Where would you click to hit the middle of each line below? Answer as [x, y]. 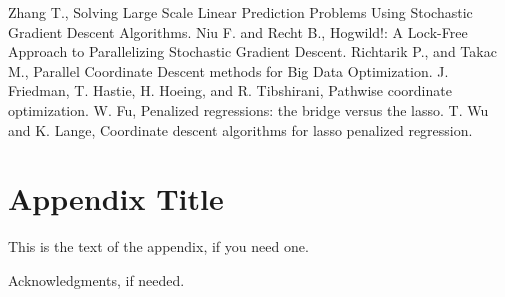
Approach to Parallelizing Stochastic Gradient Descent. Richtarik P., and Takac [252, 51]
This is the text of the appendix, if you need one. [158, 246]
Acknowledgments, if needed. [96, 279]
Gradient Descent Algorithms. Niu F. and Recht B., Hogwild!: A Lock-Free [238, 31]
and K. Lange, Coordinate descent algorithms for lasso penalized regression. [240, 129]
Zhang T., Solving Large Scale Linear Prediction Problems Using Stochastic [240, 12]
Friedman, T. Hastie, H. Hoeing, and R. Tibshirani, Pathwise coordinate [230, 90]
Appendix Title [116, 198]
